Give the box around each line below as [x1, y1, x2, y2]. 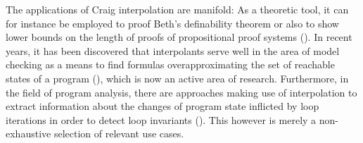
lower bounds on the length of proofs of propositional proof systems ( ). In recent [6, 30, 352, 44]
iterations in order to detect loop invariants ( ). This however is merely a [6, 112, 317, 127]
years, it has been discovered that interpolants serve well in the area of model [6, 43, 340, 58]
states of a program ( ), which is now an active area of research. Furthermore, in [6, 70, 349, 85]
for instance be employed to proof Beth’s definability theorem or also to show [6, 15, 339, 30]
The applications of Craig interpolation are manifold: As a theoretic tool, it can [6, 2, 349, 16]
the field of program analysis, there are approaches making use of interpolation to [6, 85, 357, 99]
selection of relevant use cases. [53, 126, 184, 141]
